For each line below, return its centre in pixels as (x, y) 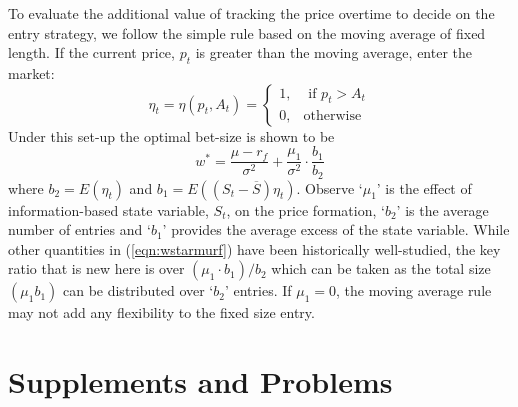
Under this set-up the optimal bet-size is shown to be (171, 135)
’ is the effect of (424, 187)
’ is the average (442, 209)
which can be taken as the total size (381, 268)
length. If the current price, (91, 52)
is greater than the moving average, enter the (333, 52)
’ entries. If (258, 290)
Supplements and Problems (200, 381)
